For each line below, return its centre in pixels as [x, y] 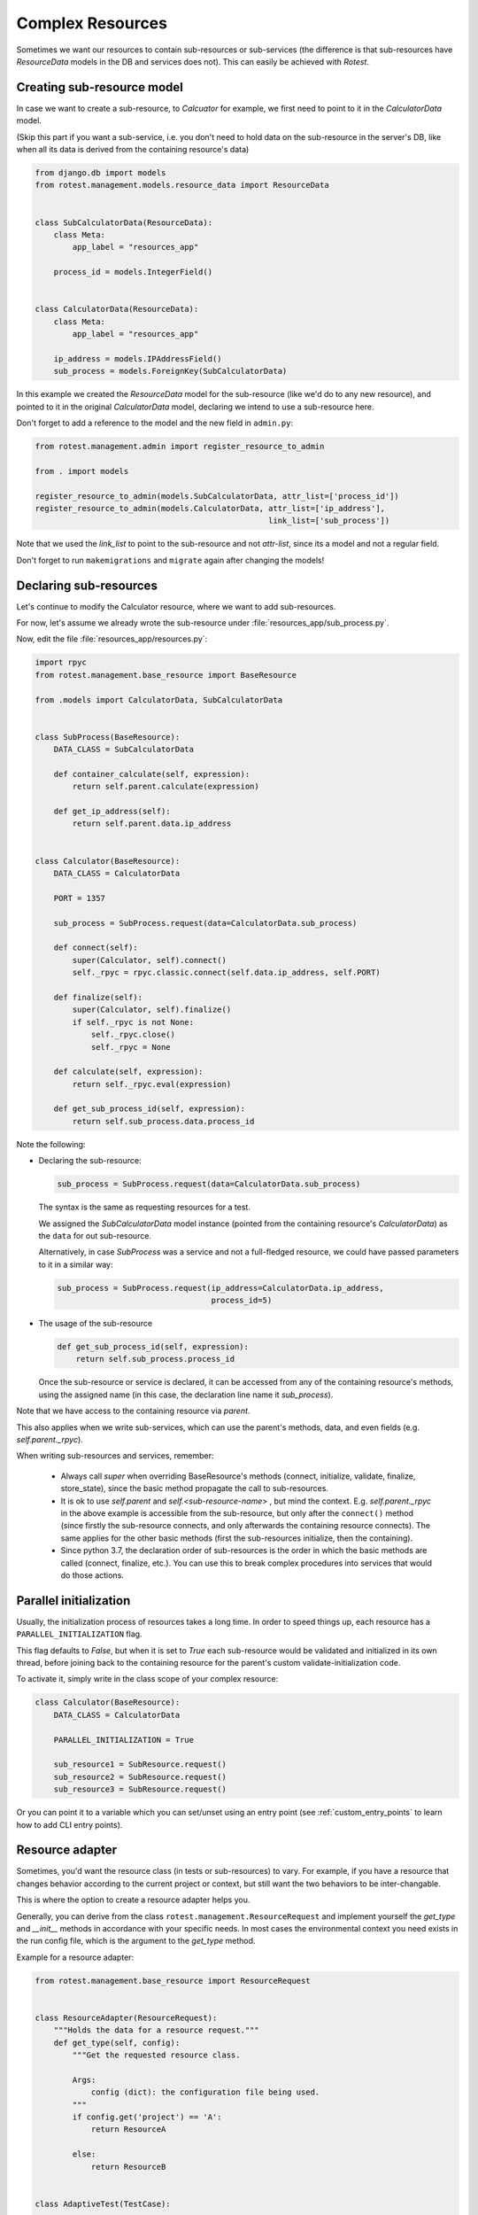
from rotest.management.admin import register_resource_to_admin [180, 446]
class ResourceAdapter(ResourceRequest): [126, 2017]
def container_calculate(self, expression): [152, 774]
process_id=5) [242, 1301]
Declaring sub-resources [87, 585]
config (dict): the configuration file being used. [205, 2092]
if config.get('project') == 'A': [147, 2117]
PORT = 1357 [80, 898]
